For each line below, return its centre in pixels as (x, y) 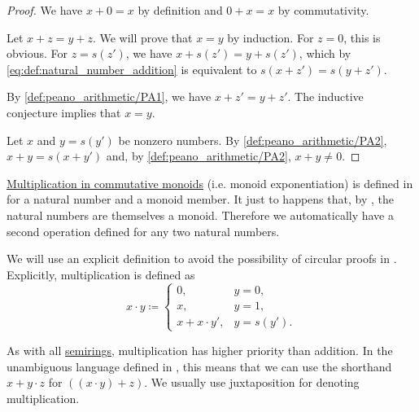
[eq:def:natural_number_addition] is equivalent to (132, 69)
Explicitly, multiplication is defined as (101, 274)
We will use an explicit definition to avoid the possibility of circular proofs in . (202, 259)
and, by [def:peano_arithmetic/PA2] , (199, 156)
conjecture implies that (64, 112)
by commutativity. (323, 10)
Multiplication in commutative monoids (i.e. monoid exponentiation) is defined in (210, 183)
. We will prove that (142, 37)
